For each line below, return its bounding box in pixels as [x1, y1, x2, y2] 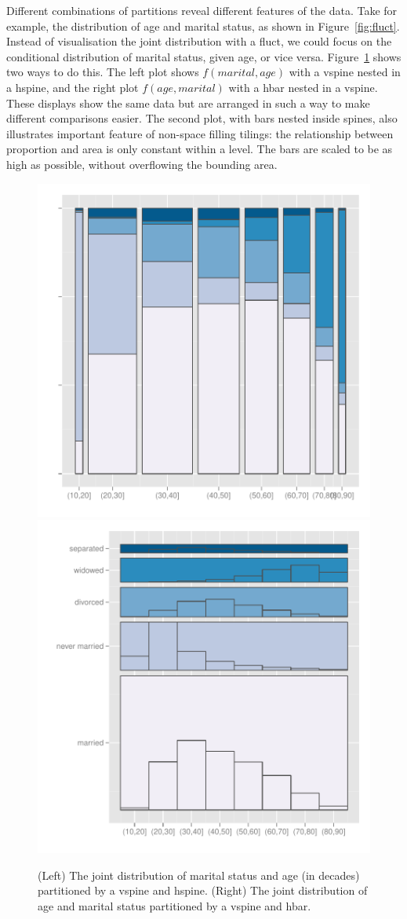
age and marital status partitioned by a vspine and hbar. [38, 897, 311, 914]
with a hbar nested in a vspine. [228, 79, 378, 95]
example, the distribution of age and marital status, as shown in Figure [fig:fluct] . [6, 17, 400, 34]
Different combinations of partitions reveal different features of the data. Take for [6, 2, 398, 18]
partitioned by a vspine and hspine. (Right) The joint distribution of [38, 882, 368, 899]
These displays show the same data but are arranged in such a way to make [6, 94, 370, 111]
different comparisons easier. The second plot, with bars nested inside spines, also [6, 110, 398, 126]
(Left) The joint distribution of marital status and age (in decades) [38, 866, 360, 883]
